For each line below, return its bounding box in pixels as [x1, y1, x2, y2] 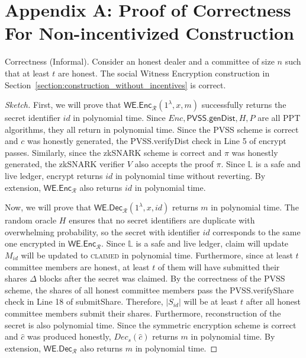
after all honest [246, 295, 301, 308]
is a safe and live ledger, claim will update [136, 237, 289, 250]
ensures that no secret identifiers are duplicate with [69, 214, 255, 226]
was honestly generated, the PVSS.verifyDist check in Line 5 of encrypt [27, 135, 286, 147]
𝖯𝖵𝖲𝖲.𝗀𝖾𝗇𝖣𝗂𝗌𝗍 [186, 114, 236, 123]
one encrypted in [5, 237, 66, 250]
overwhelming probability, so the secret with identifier [5, 225, 200, 238]
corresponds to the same [212, 225, 301, 238]
